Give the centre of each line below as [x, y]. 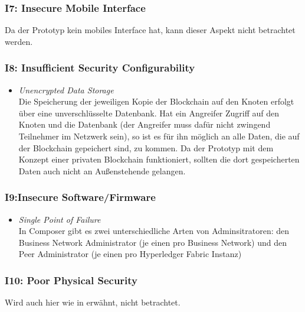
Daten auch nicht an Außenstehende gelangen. [102, 170]
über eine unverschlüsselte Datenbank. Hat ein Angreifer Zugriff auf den [149, 113]
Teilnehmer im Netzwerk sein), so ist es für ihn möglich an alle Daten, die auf [159, 136]
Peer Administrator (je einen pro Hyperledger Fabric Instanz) [130, 254]
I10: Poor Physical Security [71, 280]
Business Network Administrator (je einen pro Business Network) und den [152, 242]
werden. [19, 41]
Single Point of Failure [60, 219]
